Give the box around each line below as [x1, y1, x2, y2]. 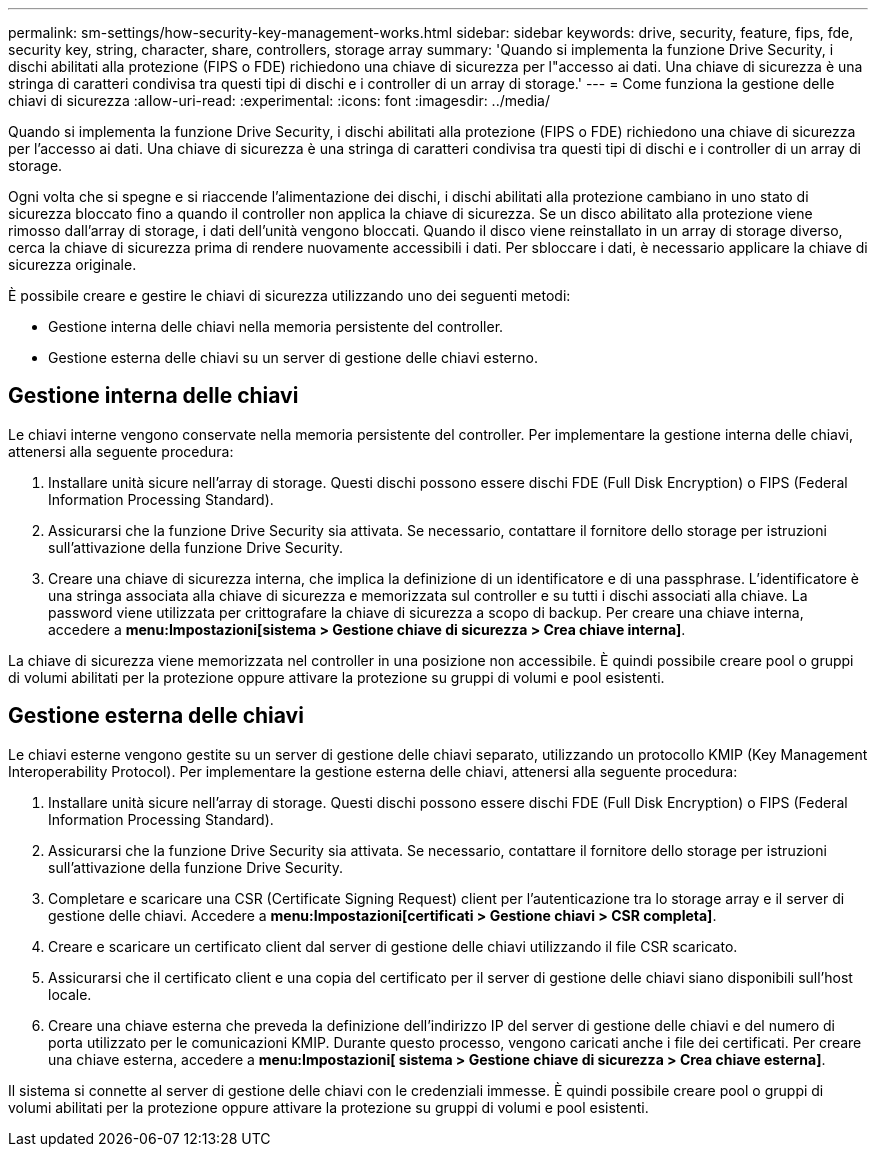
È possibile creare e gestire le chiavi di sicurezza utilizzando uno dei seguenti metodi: [8, 287, 571, 304]
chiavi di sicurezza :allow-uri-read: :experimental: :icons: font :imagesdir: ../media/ [8, 92, 551, 109]
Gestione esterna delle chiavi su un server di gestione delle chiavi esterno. [48, 349, 538, 366]
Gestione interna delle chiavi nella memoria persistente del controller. [48, 318, 504, 335]
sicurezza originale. [8, 256, 137, 273]
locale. [48, 985, 92, 1003]
